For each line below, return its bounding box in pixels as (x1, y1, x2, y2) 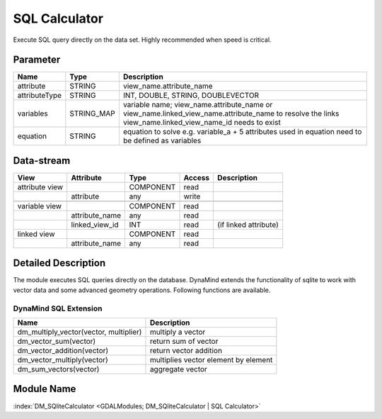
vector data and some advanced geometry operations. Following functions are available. (13, 286, 271, 294)
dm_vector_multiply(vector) (17, 355, 109, 365)
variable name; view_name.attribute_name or (122, 100, 273, 110)
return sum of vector (149, 337, 219, 347)
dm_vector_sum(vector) (17, 337, 96, 347)
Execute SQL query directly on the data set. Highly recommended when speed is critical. (13, 35, 272, 44)
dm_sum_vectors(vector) (17, 364, 100, 374)
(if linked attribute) (216, 220, 279, 230)
